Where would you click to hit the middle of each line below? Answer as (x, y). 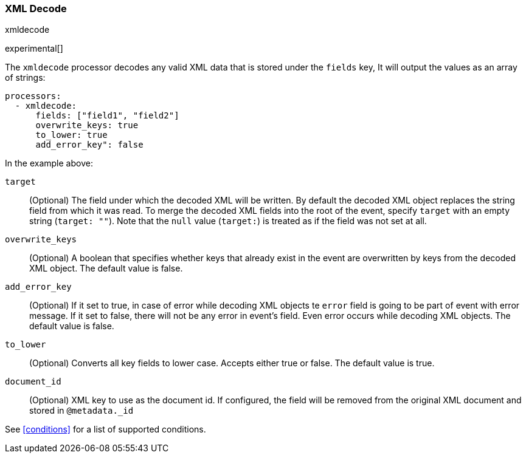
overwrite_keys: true (87, 125)
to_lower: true (71, 135)
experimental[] (34, 49)
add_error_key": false (89, 145)
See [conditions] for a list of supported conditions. (106, 429)
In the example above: (49, 163)
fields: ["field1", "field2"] (107, 116)
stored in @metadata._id (81, 411)
